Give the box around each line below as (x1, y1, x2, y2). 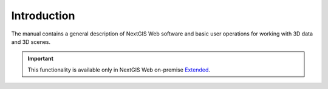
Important (27, 55, 54, 63)
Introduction (11, 9, 75, 22)
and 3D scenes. (11, 38, 51, 45)
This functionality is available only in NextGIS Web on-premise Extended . (27, 66, 211, 73)
